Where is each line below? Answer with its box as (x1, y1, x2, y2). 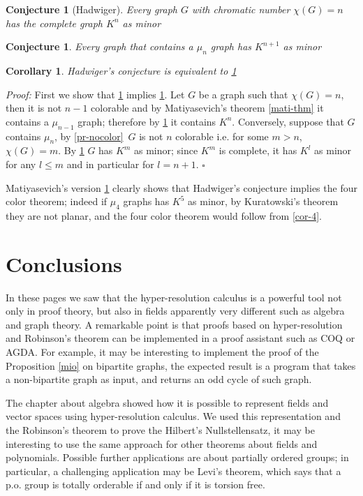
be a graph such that (198, 87, 288, 101)
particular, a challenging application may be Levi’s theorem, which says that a (6, 463, 341, 478)
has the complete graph (6, 15, 103, 30)
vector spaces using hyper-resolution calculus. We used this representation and (6, 409, 341, 423)
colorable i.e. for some (175, 128, 269, 143)
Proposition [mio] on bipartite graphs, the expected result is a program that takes (6, 358, 356, 373)
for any (6, 156, 36, 171)
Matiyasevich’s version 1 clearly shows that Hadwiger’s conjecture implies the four (6, 180, 357, 195)
